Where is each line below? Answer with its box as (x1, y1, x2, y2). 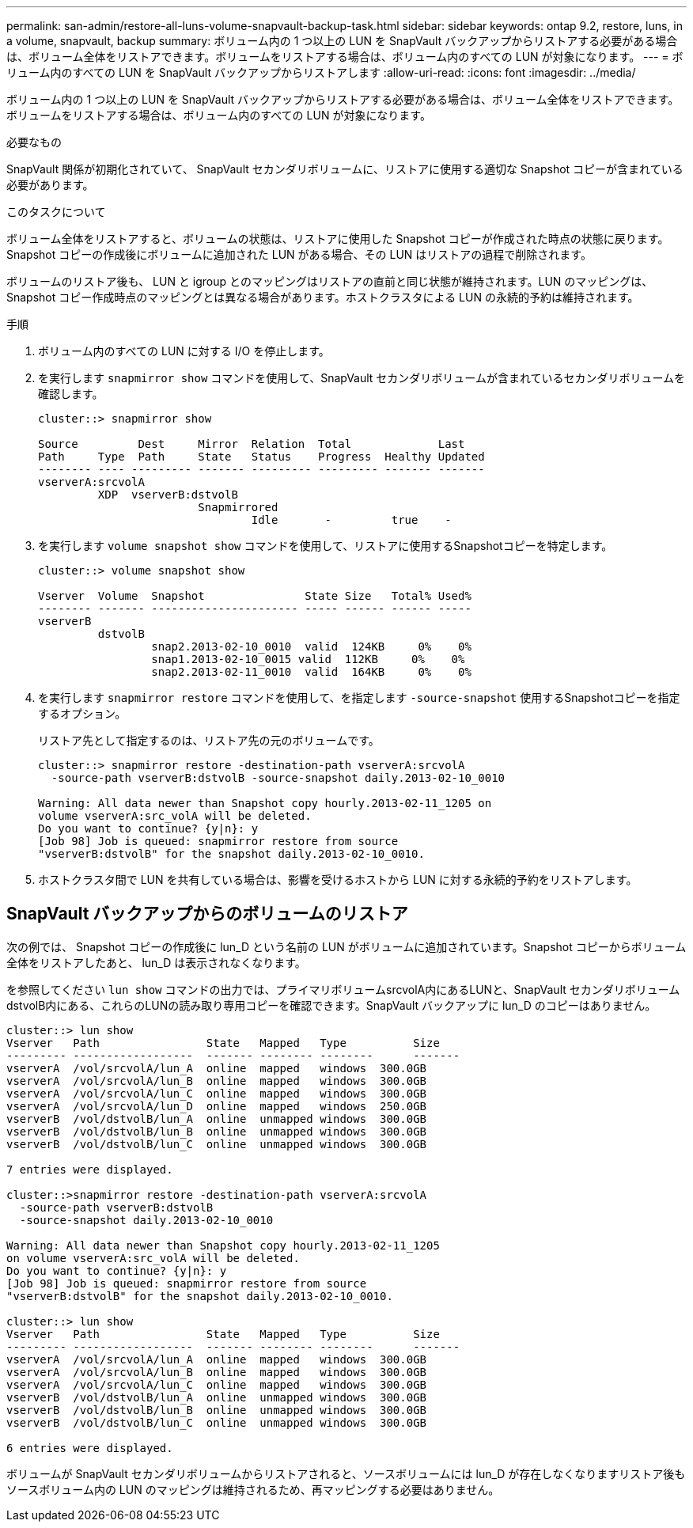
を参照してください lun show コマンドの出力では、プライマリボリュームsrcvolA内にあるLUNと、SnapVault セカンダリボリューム (6, 982, 680, 996)
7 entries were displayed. (6, 1162, 173, 1176)
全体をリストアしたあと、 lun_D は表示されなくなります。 (6, 955, 306, 969)
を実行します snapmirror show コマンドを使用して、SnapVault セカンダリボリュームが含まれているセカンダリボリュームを (38, 371, 686, 385)
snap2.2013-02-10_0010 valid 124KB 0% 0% (151, 640, 471, 653)
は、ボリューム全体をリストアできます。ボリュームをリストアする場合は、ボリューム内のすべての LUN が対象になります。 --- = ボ (6, 50, 684, 63)
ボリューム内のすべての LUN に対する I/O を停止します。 (38, 344, 330, 358)
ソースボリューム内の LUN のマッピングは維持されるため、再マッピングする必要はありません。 (6, 1482, 500, 1496)
